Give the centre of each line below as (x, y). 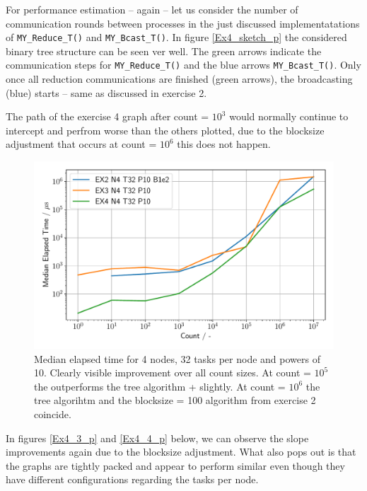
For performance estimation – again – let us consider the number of (152, 9)
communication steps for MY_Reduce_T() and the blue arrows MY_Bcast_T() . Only (183, 65)
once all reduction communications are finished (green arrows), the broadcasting (179, 79)
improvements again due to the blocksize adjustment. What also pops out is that (181, 452)
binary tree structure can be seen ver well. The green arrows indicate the (164, 51)
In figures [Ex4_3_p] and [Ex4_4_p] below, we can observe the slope (157, 438)
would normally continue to (289, 116)
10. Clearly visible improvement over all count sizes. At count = (173, 372)
